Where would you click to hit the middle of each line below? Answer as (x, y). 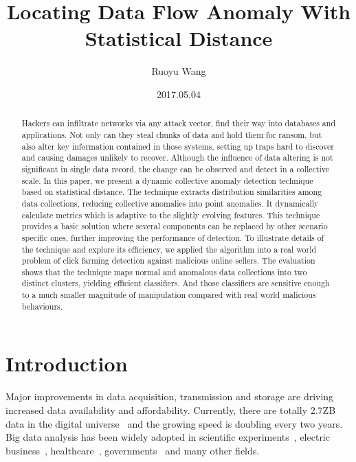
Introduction (67, 363)
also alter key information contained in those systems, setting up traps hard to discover (178, 146)
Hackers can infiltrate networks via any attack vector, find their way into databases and (179, 123)
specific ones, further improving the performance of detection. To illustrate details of (173, 237)
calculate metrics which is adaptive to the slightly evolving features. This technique (171, 215)
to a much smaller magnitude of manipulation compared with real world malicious (169, 295)
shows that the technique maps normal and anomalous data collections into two (164, 272)
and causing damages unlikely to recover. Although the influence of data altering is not (177, 158)
